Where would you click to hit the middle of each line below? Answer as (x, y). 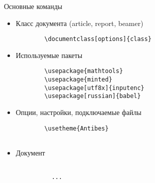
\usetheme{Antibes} (77, 128)
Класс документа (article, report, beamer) (79, 23)
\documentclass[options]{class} (98, 39)
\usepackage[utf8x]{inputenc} (94, 88)
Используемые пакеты (49, 55)
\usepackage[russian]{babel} (93, 96)
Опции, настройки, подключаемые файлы (78, 112)
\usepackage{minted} (78, 80)
